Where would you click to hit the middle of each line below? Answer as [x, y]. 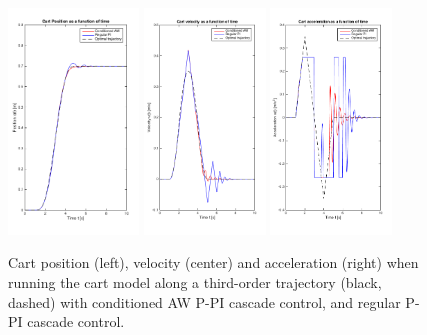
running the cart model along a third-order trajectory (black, [195, 281]
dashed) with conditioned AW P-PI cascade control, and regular [204, 301]
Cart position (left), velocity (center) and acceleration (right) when [213, 262]
